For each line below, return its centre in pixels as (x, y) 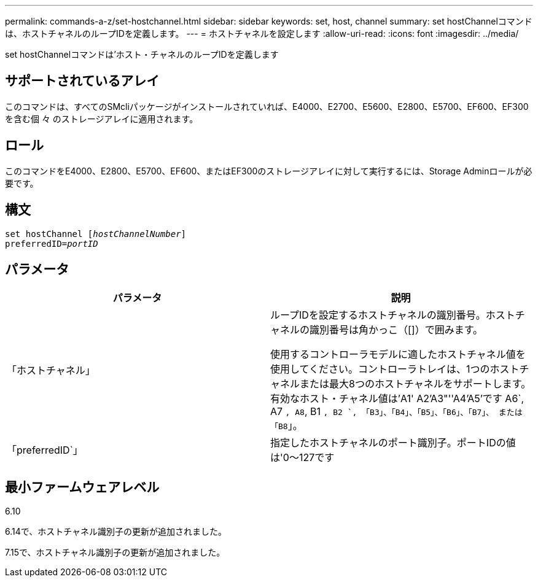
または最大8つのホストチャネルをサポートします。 (415, 384)
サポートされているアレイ (82, 81)
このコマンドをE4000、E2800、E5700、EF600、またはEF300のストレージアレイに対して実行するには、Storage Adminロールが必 (269, 171)
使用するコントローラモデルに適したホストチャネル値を (398, 355)
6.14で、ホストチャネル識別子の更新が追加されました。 (116, 532)
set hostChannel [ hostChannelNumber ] (96, 234)
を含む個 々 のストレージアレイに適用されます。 (102, 118)
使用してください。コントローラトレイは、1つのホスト (395, 369)
